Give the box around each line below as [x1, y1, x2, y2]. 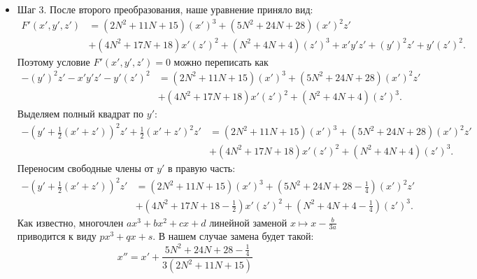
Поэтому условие [17, 54, 90, 69]
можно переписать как [173, 54, 269, 69]
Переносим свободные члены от [17, 160, 154, 175]
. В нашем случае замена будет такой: [152, 229, 314, 243]
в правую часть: [168, 160, 236, 175]
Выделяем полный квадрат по [17, 106, 144, 121]
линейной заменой [209, 215, 287, 229]
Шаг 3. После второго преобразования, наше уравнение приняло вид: [17, 2, 313, 16]
